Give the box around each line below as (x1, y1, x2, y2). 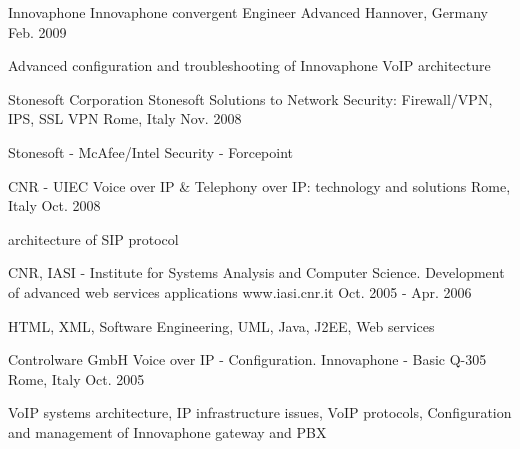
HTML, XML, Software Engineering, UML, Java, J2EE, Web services (8, 315, 435, 336)
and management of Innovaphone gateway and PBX (8, 421, 327, 442)
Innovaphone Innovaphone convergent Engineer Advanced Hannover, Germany (8, 2, 488, 22)
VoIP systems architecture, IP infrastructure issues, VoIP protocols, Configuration (8, 402, 512, 423)
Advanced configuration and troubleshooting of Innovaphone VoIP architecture (8, 55, 491, 76)
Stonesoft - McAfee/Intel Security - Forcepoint (8, 141, 294, 162)
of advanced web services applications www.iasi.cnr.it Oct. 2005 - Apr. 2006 (8, 281, 472, 302)
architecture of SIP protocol (8, 228, 179, 249)
